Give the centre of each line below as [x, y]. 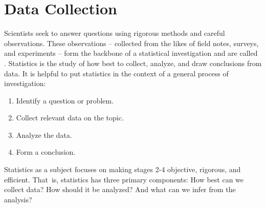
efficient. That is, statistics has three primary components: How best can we [124, 179]
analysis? [18, 199]
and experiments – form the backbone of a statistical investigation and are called [131, 53]
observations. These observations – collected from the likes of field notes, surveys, [131, 43]
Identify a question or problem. [65, 100]
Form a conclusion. [46, 152]
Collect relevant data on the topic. [70, 118]
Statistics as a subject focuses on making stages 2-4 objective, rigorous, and [123, 169]
